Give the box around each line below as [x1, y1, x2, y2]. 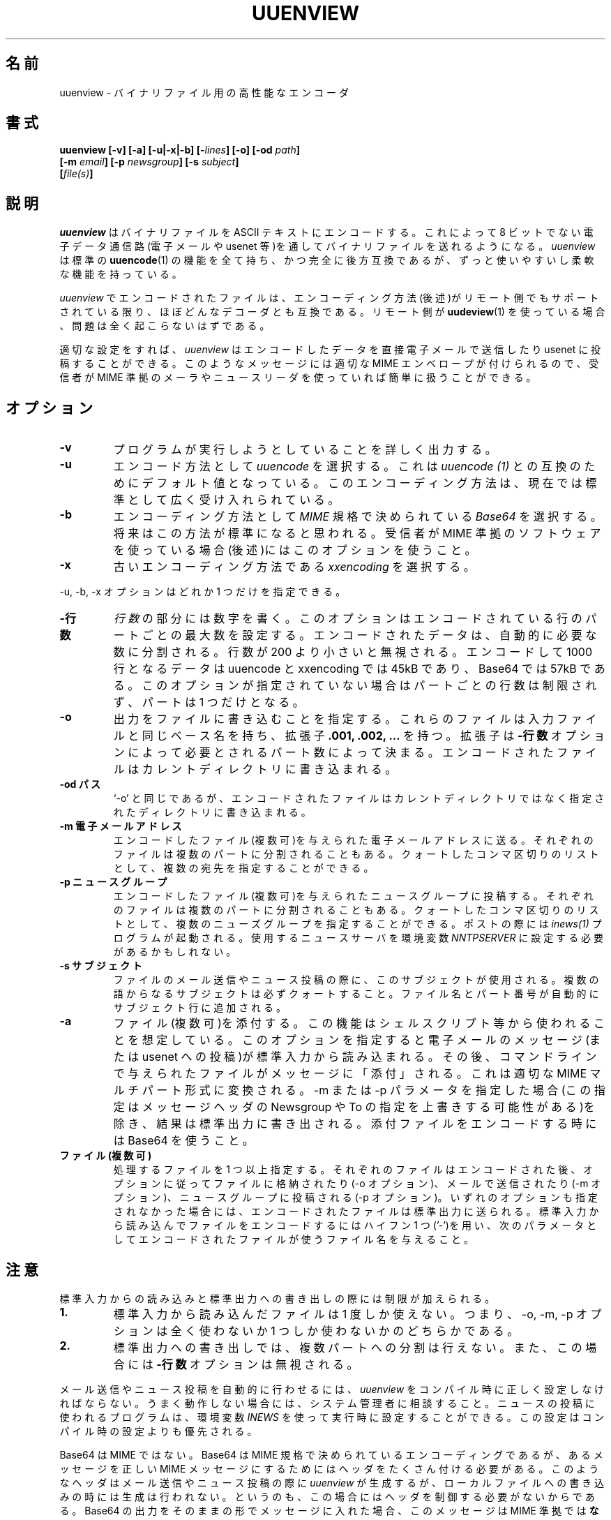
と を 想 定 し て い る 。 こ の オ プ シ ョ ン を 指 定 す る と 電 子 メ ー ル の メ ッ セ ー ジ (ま [113, 1033, 601, 1048]
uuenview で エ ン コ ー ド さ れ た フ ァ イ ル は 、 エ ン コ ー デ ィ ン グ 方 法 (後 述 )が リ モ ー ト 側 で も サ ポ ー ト [59, 292, 599, 304]
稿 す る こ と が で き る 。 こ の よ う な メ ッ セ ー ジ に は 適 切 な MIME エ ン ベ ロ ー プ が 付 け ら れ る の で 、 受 [59, 357, 599, 370]
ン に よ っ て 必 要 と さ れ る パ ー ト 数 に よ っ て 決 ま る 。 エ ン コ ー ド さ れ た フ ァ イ [113, 745, 597, 760]
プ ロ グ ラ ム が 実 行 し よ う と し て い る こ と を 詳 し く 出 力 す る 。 [113, 442, 497, 457]
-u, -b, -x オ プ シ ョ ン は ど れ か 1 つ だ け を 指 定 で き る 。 [59, 586, 346, 598]
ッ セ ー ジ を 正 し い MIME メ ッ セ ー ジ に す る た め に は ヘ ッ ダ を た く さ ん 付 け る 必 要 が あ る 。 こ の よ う [59, 1462, 599, 1475]
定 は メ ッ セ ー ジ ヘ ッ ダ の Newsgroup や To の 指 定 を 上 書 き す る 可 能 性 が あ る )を [113, 1100, 595, 1115]
